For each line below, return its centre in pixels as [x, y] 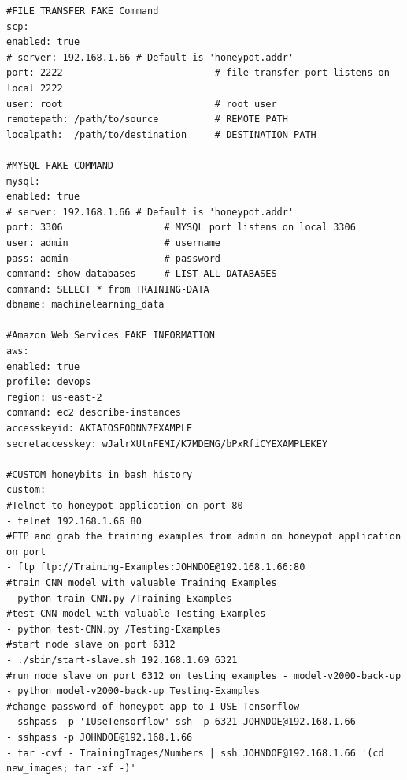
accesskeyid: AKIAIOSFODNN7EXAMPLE [100, 429]
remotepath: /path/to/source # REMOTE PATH [147, 119]
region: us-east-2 [54, 397]
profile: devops [49, 382]
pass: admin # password [114, 258]
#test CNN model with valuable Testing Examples [136, 614]
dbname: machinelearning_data [85, 305]
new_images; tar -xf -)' [71, 769]
